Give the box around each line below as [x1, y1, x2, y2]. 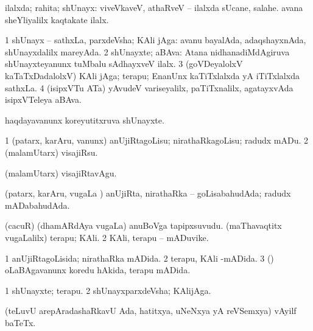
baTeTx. [5, 316, 36, 329]
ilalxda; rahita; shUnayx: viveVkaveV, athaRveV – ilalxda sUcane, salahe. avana [5, 1, 303, 13]
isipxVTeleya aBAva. [5, 93, 82, 106]
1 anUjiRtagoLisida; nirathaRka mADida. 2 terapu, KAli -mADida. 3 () [5, 251, 274, 264]
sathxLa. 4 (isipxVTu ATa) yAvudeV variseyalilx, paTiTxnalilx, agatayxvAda [5, 81, 294, 94]
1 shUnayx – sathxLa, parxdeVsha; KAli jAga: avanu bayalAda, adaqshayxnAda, [5, 33, 306, 46]
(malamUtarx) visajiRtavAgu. [5, 166, 117, 179]
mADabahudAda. [5, 198, 70, 211]
